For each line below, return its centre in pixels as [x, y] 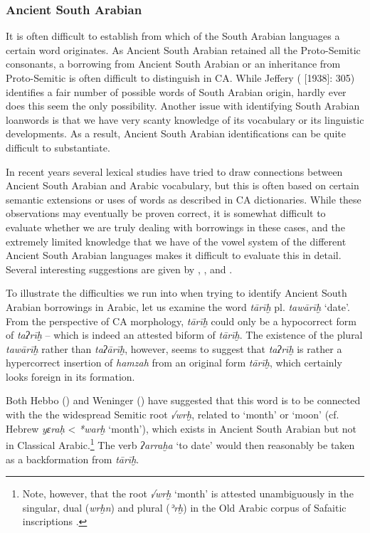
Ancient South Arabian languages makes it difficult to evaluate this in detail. [174, 255]
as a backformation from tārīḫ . [73, 459]
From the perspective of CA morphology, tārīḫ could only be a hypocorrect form [181, 321]
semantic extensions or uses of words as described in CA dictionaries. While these [184, 199]
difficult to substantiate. [58, 147]
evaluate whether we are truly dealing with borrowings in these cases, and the [175, 227]
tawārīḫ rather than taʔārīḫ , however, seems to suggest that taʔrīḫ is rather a [174, 348]
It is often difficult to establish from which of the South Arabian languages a [173, 36]
